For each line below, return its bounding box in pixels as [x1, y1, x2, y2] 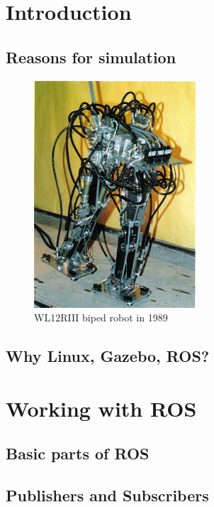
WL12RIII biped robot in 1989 [34, 310, 168, 325]
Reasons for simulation [6, 46, 176, 68]
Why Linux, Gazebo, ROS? [6, 345, 210, 367]
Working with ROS [6, 393, 197, 422]
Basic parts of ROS [6, 442, 150, 464]
